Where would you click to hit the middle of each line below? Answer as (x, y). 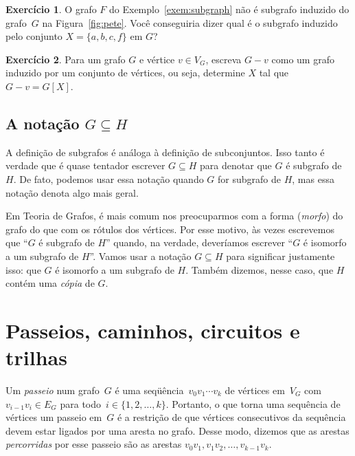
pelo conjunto (34, 36)
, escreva (224, 59)
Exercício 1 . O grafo (51, 9)
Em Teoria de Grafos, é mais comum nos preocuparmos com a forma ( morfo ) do (174, 216)
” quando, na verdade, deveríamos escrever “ (199, 242)
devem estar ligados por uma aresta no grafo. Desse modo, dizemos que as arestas (177, 430)
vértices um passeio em (54, 417)
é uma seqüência (149, 390)
